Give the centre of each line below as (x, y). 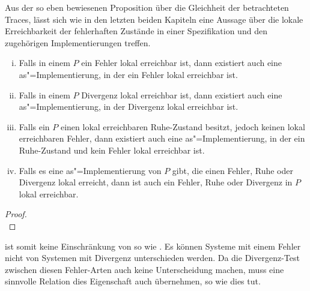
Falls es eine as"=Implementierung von (90, 170)
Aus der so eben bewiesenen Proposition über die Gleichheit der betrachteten (147, 7)
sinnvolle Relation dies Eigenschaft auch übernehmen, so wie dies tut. (133, 281)
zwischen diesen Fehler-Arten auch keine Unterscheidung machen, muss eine (144, 269)
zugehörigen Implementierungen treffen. (78, 42)
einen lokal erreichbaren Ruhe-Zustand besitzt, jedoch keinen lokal (183, 126)
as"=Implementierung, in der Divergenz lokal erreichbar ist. (129, 106)
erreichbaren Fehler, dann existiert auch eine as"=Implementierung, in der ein (162, 138)
